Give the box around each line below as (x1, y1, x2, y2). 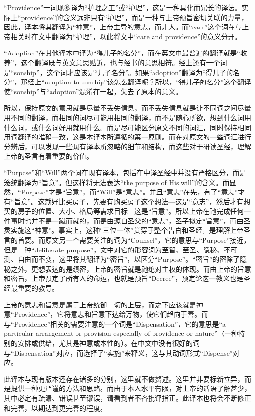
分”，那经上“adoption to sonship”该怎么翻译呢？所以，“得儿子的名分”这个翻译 (4, 77, 251, 87)
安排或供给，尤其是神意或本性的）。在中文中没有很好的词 (17, 338, 200, 348)
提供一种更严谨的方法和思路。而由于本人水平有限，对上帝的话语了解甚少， (10, 383, 251, 393)
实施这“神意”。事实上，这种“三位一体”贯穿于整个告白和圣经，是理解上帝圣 (10, 225, 251, 235)
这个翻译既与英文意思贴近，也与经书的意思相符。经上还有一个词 (21, 57, 227, 67)
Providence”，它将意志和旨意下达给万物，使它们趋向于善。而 (14, 309, 208, 319)
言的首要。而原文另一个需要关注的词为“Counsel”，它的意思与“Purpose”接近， (4, 235, 251, 245)
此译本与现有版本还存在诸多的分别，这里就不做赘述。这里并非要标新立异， (4, 373, 244, 384)
